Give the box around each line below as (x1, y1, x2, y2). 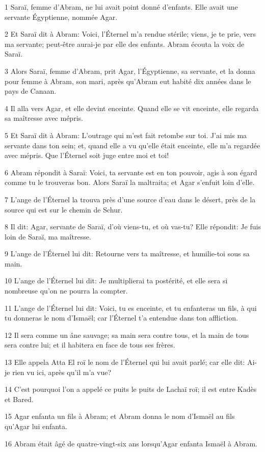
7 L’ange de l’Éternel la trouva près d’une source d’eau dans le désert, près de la (5, 194, 256, 204)
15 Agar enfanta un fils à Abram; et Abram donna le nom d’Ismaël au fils (5, 411, 235, 421)
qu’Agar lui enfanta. (5, 421, 67, 431)
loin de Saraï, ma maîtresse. (5, 231, 91, 242)
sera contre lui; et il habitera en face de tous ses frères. (5, 339, 175, 350)
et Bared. (5, 393, 34, 404)
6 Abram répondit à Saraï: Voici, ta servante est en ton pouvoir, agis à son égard (5, 167, 257, 177)
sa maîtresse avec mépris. (5, 113, 83, 123)
